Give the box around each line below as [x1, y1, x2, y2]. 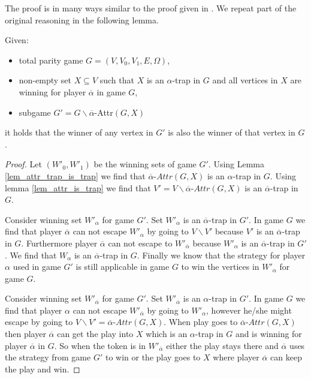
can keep [270, 351, 302, 363]
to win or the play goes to [105, 351, 201, 363]
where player [213, 351, 259, 363]
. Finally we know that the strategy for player [137, 248, 306, 261]
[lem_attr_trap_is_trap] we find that [5, 169, 146, 182]
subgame [19, 106, 51, 118]
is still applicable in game [76, 260, 170, 273]
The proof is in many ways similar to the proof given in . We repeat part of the [5, 2, 297, 14]
